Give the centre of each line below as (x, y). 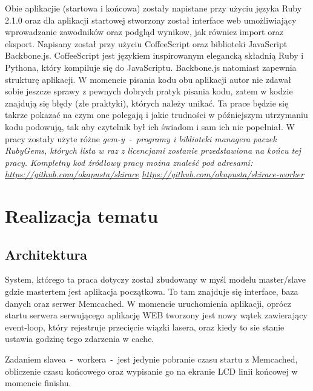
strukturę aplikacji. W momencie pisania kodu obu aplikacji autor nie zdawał (148, 79)
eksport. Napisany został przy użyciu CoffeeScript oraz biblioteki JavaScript (146, 43)
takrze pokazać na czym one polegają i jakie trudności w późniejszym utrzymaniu (156, 115)
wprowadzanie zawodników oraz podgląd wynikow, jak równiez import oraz (144, 32)
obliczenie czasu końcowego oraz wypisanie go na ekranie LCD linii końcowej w (151, 371)
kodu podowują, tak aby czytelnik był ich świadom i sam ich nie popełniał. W (150, 126)
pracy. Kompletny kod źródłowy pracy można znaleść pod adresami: (129, 162)
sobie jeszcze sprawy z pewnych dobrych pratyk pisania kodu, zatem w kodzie (149, 91)
